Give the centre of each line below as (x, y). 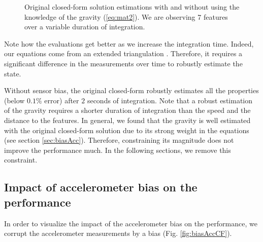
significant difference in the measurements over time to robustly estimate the (123, 63)
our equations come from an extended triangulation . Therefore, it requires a (123, 53)
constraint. (21, 160)
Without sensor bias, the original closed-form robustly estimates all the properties (131, 90)
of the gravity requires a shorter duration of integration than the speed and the (127, 110)
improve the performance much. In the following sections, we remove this (118, 150)
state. (13, 73)
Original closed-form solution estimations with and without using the (132, 7)
